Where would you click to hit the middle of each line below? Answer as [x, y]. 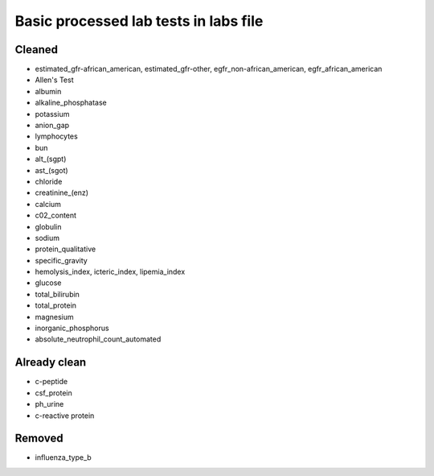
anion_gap [52, 126]
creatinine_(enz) [61, 192]
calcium [48, 204]
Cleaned [36, 50]
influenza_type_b [63, 457]
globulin [48, 226]
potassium [52, 114]
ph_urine [49, 404]
